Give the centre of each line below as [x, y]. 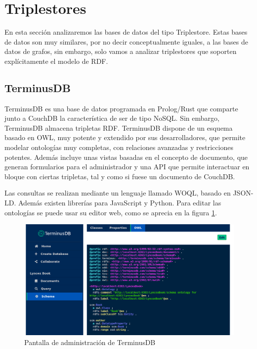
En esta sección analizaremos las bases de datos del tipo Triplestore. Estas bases [126, 32]
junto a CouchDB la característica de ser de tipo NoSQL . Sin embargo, [112, 118]
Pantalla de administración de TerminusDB [90, 342]
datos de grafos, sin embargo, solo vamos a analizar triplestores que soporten [121, 51]
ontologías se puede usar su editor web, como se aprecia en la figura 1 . [111, 212]
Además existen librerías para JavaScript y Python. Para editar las [120, 203]
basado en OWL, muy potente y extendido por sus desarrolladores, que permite [125, 137]
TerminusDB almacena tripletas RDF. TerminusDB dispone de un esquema [119, 127]
